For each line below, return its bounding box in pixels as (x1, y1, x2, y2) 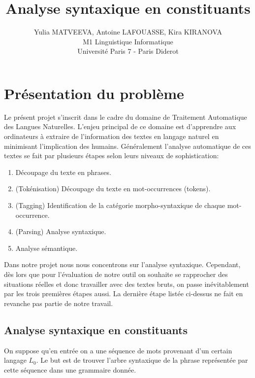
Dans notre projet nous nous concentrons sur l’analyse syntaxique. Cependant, (4, 259, 241, 270)
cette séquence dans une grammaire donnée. (4, 364, 136, 375)
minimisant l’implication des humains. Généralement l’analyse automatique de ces (4, 140, 251, 151)
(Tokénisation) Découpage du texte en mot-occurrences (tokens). (15, 183, 211, 194)
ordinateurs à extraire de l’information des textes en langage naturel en (4, 131, 219, 141)
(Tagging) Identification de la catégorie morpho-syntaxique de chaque (15, 200, 225, 210)
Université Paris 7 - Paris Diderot (77, 46, 179, 56)
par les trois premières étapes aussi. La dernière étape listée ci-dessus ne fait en (4, 288, 243, 299)
